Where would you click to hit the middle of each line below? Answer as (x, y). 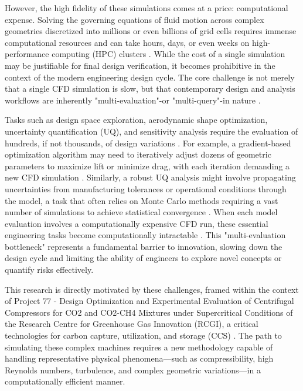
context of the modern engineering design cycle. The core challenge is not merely (150, 77)
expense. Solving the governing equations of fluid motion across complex (135, 19)
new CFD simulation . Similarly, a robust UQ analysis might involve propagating (150, 177)
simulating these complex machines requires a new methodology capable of (139, 347)
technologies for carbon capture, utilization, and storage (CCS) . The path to (143, 335)
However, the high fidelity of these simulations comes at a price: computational (147, 8)
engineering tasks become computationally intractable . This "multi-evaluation (145, 235)
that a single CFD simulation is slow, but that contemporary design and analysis (150, 88)
